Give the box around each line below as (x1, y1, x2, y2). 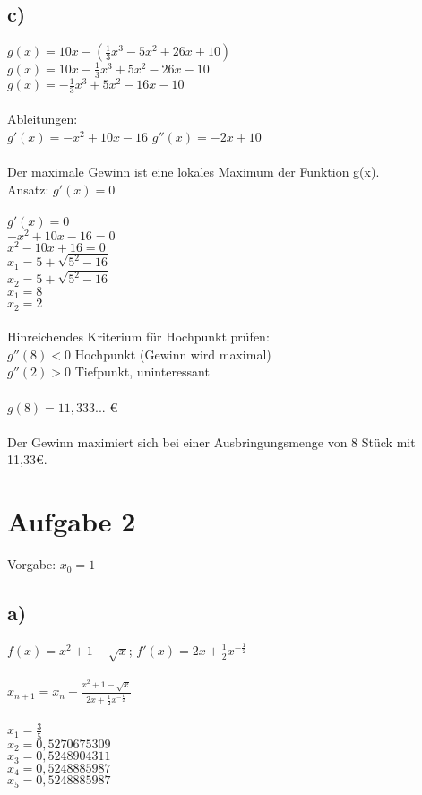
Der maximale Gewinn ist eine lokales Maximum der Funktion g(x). (7, 162, 380, 181)
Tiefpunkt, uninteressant (74, 362, 210, 381)
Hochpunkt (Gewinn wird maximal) (74, 344, 271, 363)
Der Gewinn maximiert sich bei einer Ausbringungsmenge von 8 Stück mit (7, 432, 416, 451)
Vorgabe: (7, 555, 56, 574)
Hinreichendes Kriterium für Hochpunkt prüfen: (7, 327, 270, 346)
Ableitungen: (7, 109, 78, 128)
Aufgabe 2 (7, 503, 136, 540)
